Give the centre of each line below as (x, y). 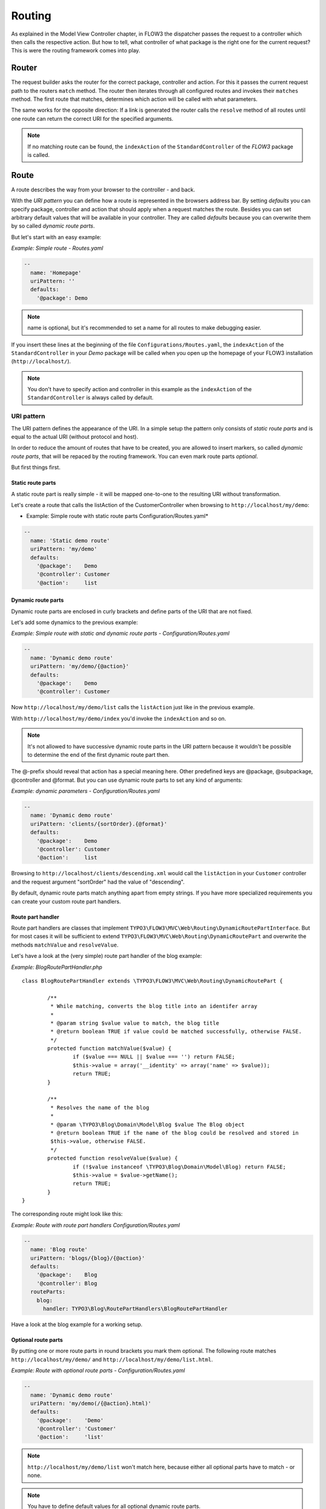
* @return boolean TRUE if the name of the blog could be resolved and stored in (174, 1133)
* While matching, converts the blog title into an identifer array (154, 1006)
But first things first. (36, 467)
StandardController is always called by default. (91, 398)
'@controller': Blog (67, 1283)
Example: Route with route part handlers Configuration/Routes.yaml (96, 1225)
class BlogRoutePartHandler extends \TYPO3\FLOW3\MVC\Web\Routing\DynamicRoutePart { (152, 981)
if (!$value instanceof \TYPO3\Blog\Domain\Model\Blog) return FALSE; (179, 1167)
